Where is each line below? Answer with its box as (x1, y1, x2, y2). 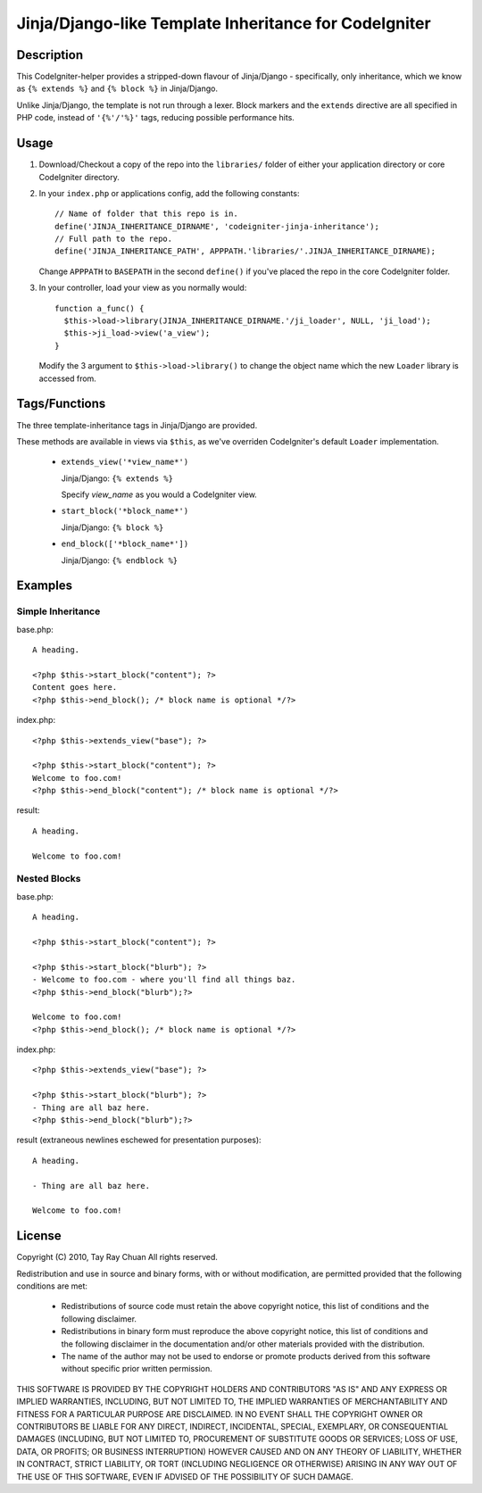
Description (16, 47, 84, 62)
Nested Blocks (16, 873, 81, 885)
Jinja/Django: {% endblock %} (61, 554, 179, 566)
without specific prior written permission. (61, 1364, 213, 1374)
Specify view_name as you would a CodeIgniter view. (61, 489, 258, 500)
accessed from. (38, 373, 97, 384)
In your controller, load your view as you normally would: (38, 282, 247, 294)
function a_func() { (54, 303, 145, 313)
